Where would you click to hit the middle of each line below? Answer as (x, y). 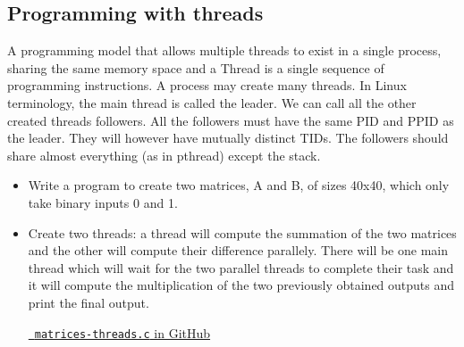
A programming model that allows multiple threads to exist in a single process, (224, 50)
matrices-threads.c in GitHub (122, 332)
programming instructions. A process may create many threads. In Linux (207, 85)
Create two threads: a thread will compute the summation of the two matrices (242, 232)
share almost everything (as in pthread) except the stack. (164, 155)
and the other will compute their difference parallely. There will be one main (238, 250)
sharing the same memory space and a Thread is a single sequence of (196, 67)
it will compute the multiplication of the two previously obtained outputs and (241, 285)
